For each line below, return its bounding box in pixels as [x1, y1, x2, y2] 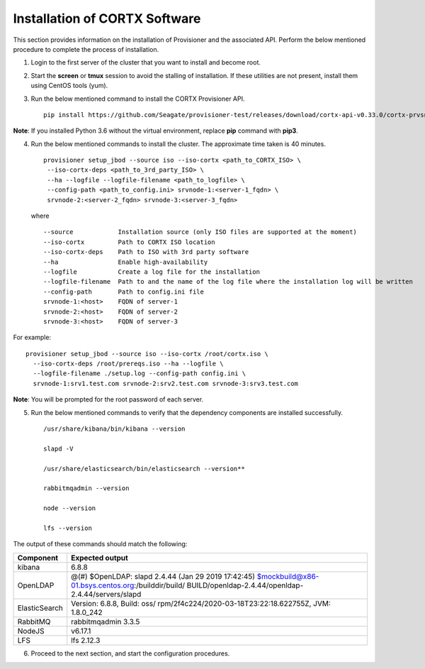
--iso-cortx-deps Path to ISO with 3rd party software [43, 248, 249, 256]
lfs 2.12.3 [71, 635, 101, 645]
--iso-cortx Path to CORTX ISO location [43, 238, 215, 246]
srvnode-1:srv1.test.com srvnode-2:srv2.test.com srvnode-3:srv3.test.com [33, 380, 299, 387]
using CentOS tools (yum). [30, 82, 108, 90]
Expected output [71, 553, 129, 563]
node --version [43, 504, 96, 512]
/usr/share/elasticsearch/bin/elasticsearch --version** [43, 465, 246, 472]
